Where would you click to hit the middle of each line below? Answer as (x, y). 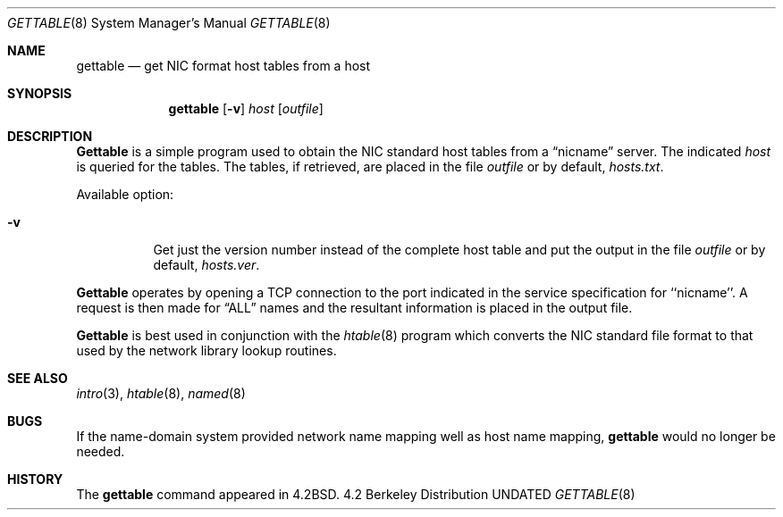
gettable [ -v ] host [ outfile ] (246, 108)
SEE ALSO (38, 378)
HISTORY (35, 479)
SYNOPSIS (40, 93)
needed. (101, 451)
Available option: (125, 194)
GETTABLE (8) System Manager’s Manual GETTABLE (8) (169, 23)
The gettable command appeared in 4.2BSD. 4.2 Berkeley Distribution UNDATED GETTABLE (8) (356, 494)
